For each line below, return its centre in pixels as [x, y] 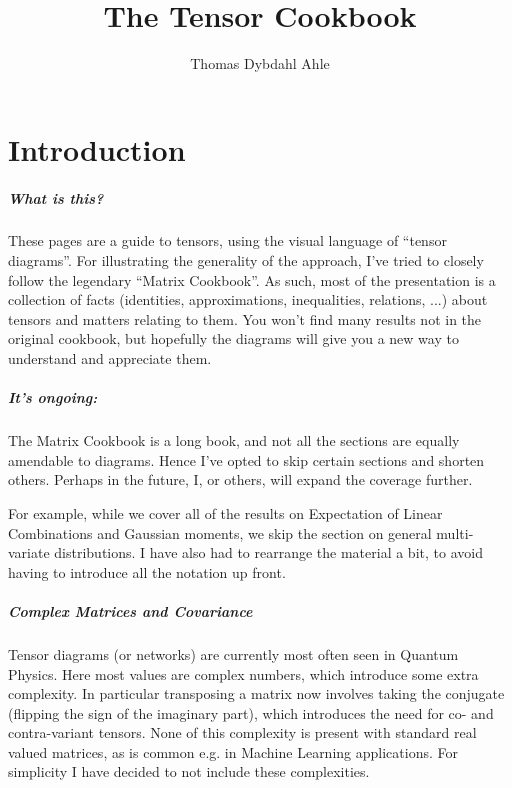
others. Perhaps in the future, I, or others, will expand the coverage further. [240, 479]
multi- [455, 532]
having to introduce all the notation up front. [147, 571]
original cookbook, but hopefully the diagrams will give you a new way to [233, 338]
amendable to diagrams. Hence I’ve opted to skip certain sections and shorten [246, 459]
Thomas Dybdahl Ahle [260, 63]
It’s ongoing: [53, 397]
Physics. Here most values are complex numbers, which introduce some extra [243, 673]
